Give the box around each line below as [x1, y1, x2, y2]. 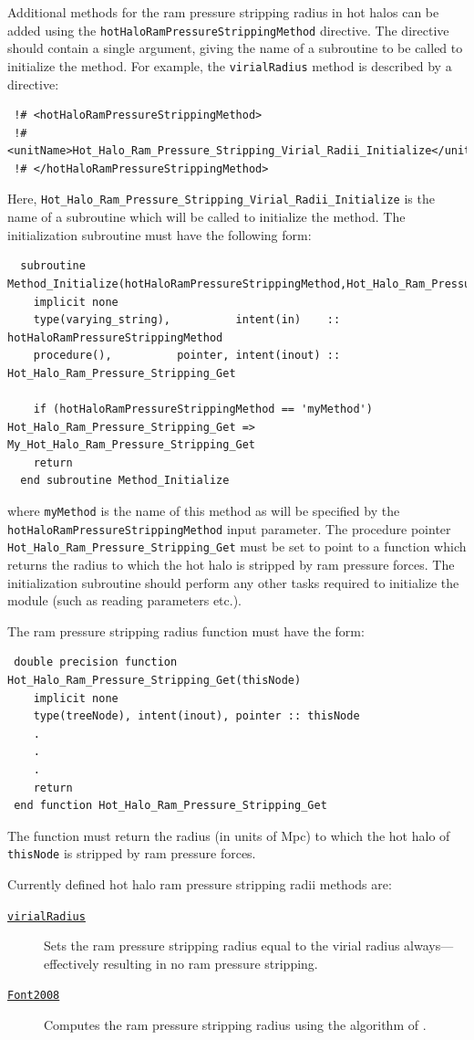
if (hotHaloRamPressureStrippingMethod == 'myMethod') [33, 403, 373, 416]
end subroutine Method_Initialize [20, 474, 230, 488]
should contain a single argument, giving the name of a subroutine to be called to [7, 38, 463, 58]
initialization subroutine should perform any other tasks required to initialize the [7, 573, 459, 592]
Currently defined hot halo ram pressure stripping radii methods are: [7, 874, 392, 893]
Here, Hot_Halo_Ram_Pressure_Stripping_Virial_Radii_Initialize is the [7, 189, 435, 208]
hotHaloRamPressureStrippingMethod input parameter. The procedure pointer [7, 519, 451, 538]
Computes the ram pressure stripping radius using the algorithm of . [44, 1015, 427, 1035]
